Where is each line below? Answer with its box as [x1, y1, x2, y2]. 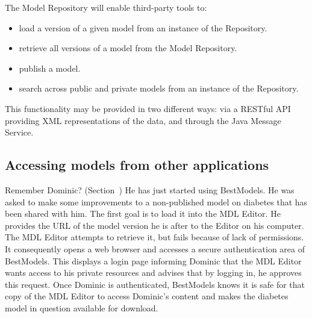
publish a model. [19, 61, 81, 74]
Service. [5, 126, 34, 139]
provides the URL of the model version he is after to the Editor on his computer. [5, 219, 304, 231]
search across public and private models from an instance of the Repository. [19, 82, 299, 95]
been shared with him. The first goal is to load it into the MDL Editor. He [5, 207, 281, 220]
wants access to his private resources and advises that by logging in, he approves [5, 266, 302, 279]
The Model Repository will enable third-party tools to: [5, 1, 207, 13]
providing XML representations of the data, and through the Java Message [5, 114, 281, 126]
